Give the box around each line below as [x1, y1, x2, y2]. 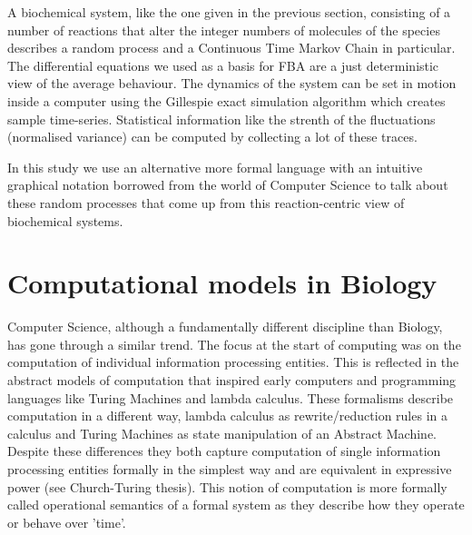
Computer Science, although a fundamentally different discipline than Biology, [7, 317, 443, 336]
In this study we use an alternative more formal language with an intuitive [7, 157, 423, 176]
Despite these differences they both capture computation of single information [7, 441, 441, 461]
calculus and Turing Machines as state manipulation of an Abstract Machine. [7, 423, 437, 442]
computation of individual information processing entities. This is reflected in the [7, 352, 459, 372]
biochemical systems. [7, 211, 123, 230]
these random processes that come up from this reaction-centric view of [7, 193, 405, 212]
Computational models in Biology [7, 264, 438, 302]
